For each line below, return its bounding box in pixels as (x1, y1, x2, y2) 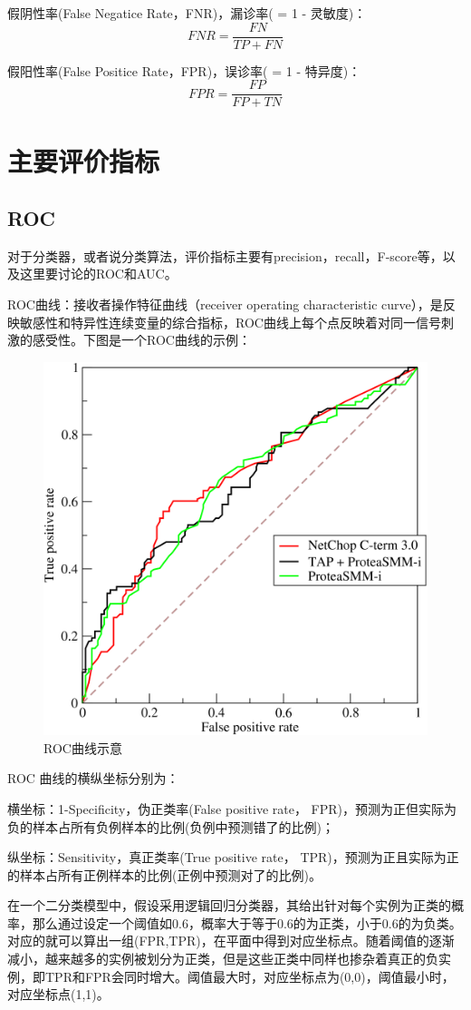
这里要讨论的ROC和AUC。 (19, 264, 178, 283)
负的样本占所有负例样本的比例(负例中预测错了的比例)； (7, 817, 334, 836)
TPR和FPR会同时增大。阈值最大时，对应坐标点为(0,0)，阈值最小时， (44, 966, 455, 985)
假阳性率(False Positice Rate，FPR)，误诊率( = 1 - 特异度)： (7, 61, 361, 80)
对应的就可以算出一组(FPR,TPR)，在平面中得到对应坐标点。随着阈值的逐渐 (7, 931, 455, 950)
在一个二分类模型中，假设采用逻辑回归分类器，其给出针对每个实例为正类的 (7, 896, 451, 915)
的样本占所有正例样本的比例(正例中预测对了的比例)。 (7, 865, 322, 884)
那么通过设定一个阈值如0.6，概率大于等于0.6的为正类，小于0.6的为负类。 (32, 913, 462, 932)
